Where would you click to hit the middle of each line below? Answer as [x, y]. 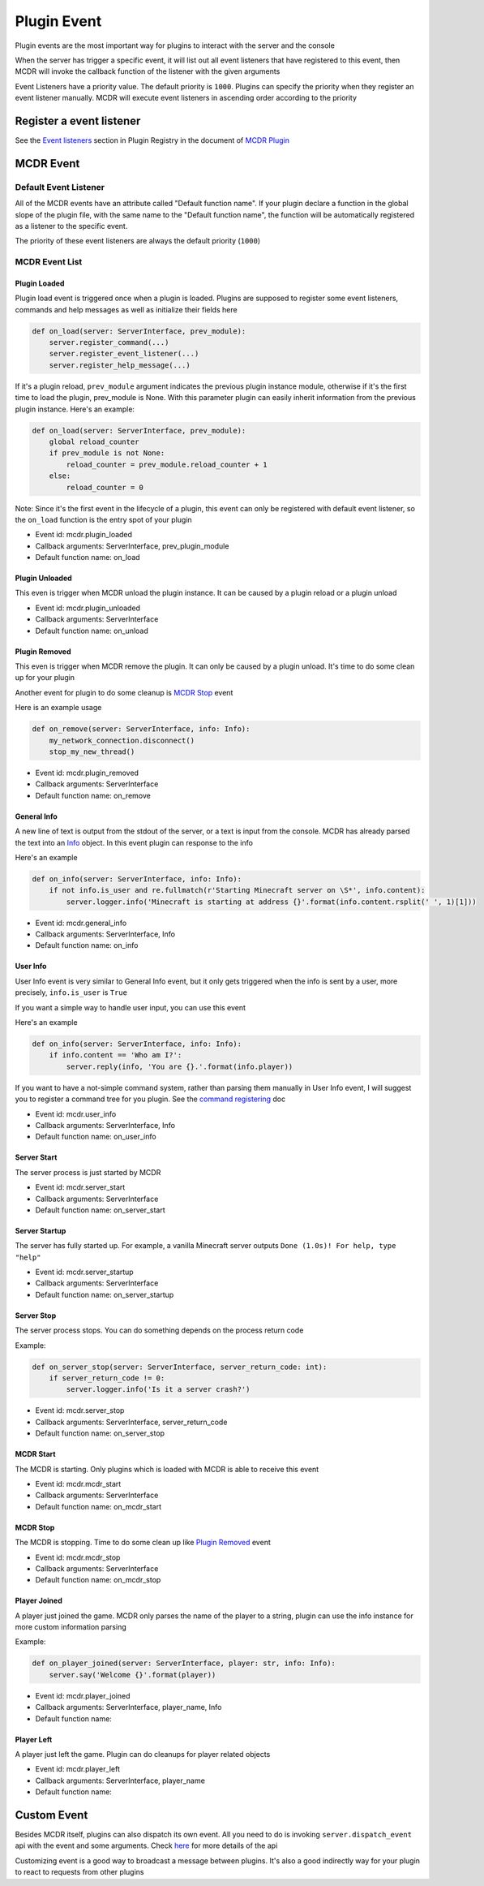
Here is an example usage [58, 708]
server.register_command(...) [109, 342]
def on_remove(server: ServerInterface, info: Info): [141, 729]
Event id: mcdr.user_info [76, 1114]
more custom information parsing [71, 1627]
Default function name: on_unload [92, 631]
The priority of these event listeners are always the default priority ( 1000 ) [138, 241]
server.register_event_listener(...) [124, 354]
